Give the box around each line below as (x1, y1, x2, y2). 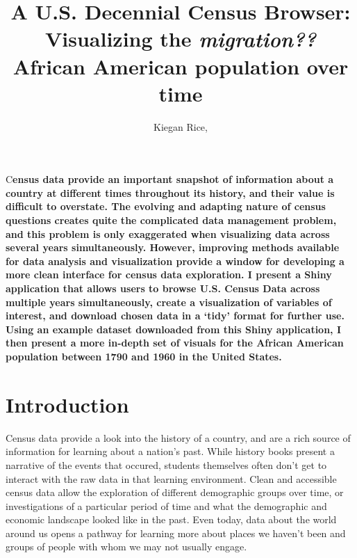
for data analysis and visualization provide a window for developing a (6, 253, 344, 268)
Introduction (6, 390, 129, 418)
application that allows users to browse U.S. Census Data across (6, 281, 320, 296)
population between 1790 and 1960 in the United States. (6, 349, 282, 363)
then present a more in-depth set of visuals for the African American (6, 335, 344, 350)
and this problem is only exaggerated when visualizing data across (6, 226, 330, 241)
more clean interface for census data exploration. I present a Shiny (6, 267, 332, 282)
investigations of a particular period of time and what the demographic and (6, 498, 327, 513)
